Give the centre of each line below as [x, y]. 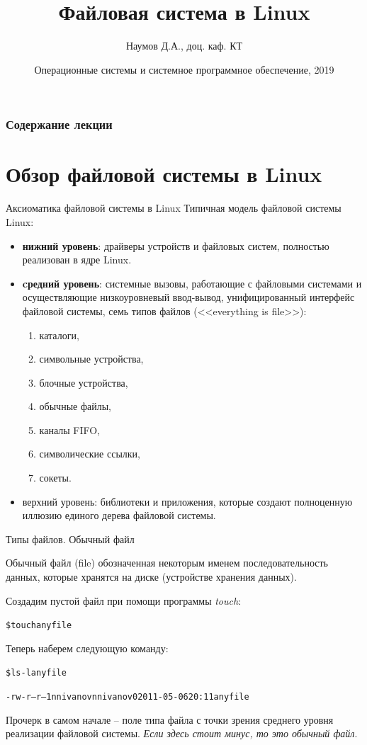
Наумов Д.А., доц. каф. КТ [184, 46]
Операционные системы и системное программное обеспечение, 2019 [184, 69]
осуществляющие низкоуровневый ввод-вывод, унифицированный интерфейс [188, 297]
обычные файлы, [75, 406]
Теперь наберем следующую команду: [87, 648]
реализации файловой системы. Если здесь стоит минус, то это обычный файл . [182, 733]
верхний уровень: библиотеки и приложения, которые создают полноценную [187, 501]
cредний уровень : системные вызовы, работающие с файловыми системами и [192, 283]
